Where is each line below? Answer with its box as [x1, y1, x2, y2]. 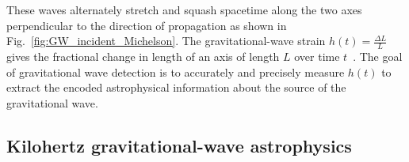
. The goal [353, 48, 403, 65]
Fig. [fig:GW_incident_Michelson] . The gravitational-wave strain [6, 32, 326, 49]
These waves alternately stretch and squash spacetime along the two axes [6, 2, 362, 17]
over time [294, 48, 340, 65]
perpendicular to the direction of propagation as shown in [6, 17, 287, 33]
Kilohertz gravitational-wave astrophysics [6, 133, 352, 157]
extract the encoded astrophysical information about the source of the [6, 79, 346, 96]
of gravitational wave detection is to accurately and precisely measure [6, 63, 345, 80]
